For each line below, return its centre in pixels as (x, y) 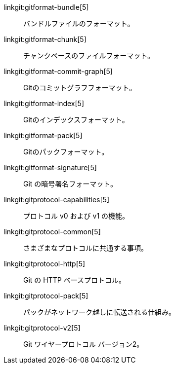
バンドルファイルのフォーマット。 (79, 23)
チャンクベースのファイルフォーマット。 (89, 55)
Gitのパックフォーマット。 (66, 152)
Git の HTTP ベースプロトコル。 (74, 280)
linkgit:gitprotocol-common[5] (52, 232)
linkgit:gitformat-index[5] (44, 103)
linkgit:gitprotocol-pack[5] (46, 296)
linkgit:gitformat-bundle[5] (46, 7)
